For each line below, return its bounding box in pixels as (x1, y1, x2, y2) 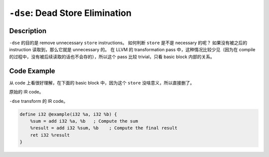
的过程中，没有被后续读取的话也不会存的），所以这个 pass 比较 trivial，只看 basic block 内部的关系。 (9, 54, 215, 60)
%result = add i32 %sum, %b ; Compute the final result (30, 125, 178, 131)
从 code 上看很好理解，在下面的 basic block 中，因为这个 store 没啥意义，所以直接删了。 (9, 79, 195, 85)
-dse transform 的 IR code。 (9, 98, 68, 104)
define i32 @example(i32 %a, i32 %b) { (19, 111, 117, 117)
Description (9, 26, 47, 35)
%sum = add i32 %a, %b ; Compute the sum (30, 118, 138, 124)
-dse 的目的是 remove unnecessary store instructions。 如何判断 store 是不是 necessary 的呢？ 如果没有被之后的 (9, 40, 248, 46)
